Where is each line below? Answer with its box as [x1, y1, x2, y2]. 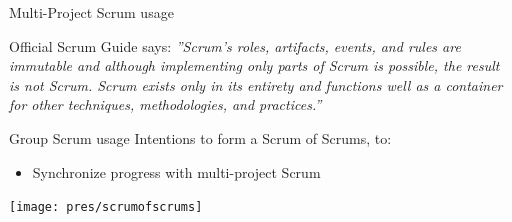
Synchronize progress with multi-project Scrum [32, 161, 321, 182]
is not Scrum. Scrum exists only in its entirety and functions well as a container [9, 74, 503, 95]
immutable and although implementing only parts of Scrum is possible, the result [9, 55, 500, 76]
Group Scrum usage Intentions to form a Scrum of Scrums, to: [9, 127, 392, 148]
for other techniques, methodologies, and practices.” [9, 94, 322, 115]
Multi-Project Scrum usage [9, 2, 174, 22]
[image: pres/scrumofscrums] [9, 200, 203, 215]
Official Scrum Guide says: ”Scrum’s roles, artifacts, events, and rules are [9, 35, 461, 56]
